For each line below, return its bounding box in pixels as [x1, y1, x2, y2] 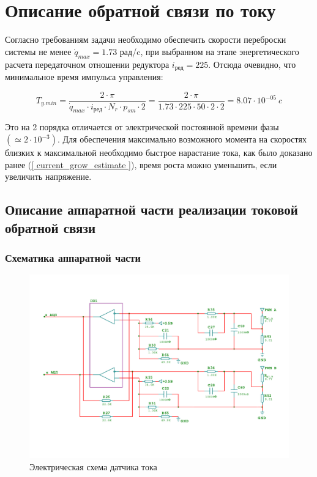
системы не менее [5, 45, 72, 57]
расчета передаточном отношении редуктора [5, 57, 170, 70]
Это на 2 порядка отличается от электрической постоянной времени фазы [5, 120, 279, 133]
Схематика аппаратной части [5, 250, 141, 265]
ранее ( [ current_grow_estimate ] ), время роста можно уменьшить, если [5, 158, 277, 171]
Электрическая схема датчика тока [29, 460, 157, 473]
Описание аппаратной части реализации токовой [5, 200, 298, 219]
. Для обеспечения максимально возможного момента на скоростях [58, 133, 307, 146]
